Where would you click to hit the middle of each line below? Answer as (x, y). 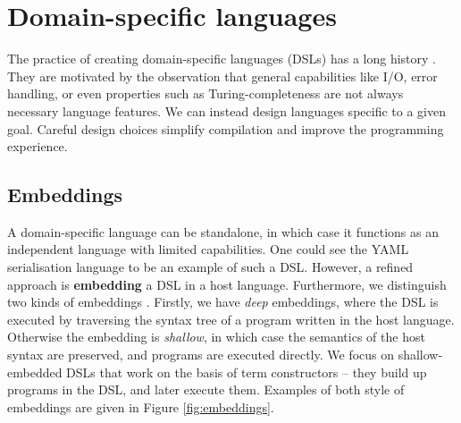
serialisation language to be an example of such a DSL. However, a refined (210, 267)
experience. (38, 146)
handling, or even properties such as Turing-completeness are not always (205, 93)
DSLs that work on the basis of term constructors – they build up (247, 372)
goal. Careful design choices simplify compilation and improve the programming (226, 128)
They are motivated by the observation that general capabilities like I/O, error (222, 76)
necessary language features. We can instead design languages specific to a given (226, 110)
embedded (35, 372)
